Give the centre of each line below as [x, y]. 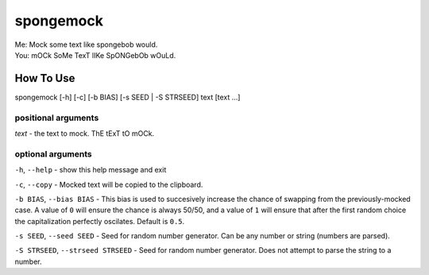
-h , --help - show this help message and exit [91, 170]
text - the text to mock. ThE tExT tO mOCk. [85, 133]
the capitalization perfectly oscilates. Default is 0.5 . [100, 221]
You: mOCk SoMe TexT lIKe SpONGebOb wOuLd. [95, 55]
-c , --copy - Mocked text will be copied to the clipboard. [109, 184]
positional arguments [57, 118]
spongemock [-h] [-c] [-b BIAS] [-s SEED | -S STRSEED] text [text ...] [128, 97]
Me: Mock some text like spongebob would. [86, 45]
